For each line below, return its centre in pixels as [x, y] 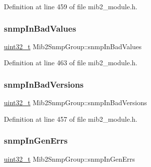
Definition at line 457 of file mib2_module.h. [71, 119]
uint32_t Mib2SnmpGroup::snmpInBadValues [73, 46]
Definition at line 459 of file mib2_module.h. [71, 6]
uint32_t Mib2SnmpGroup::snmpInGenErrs [70, 158]
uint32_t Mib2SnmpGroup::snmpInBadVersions [75, 102]
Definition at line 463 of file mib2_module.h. [71, 63]
